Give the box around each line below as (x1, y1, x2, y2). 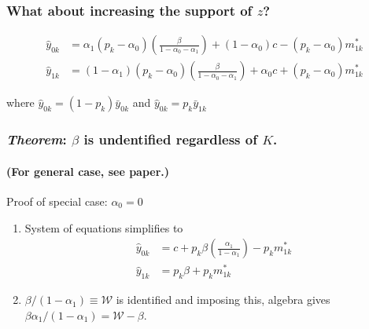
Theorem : (6, 130, 67, 149)
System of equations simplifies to (24, 219, 183, 236)
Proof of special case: (6, 192, 108, 209)
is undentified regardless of (83, 130, 257, 149)
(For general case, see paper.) (6, 163, 170, 179)
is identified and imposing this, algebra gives (116, 291, 330, 308)
